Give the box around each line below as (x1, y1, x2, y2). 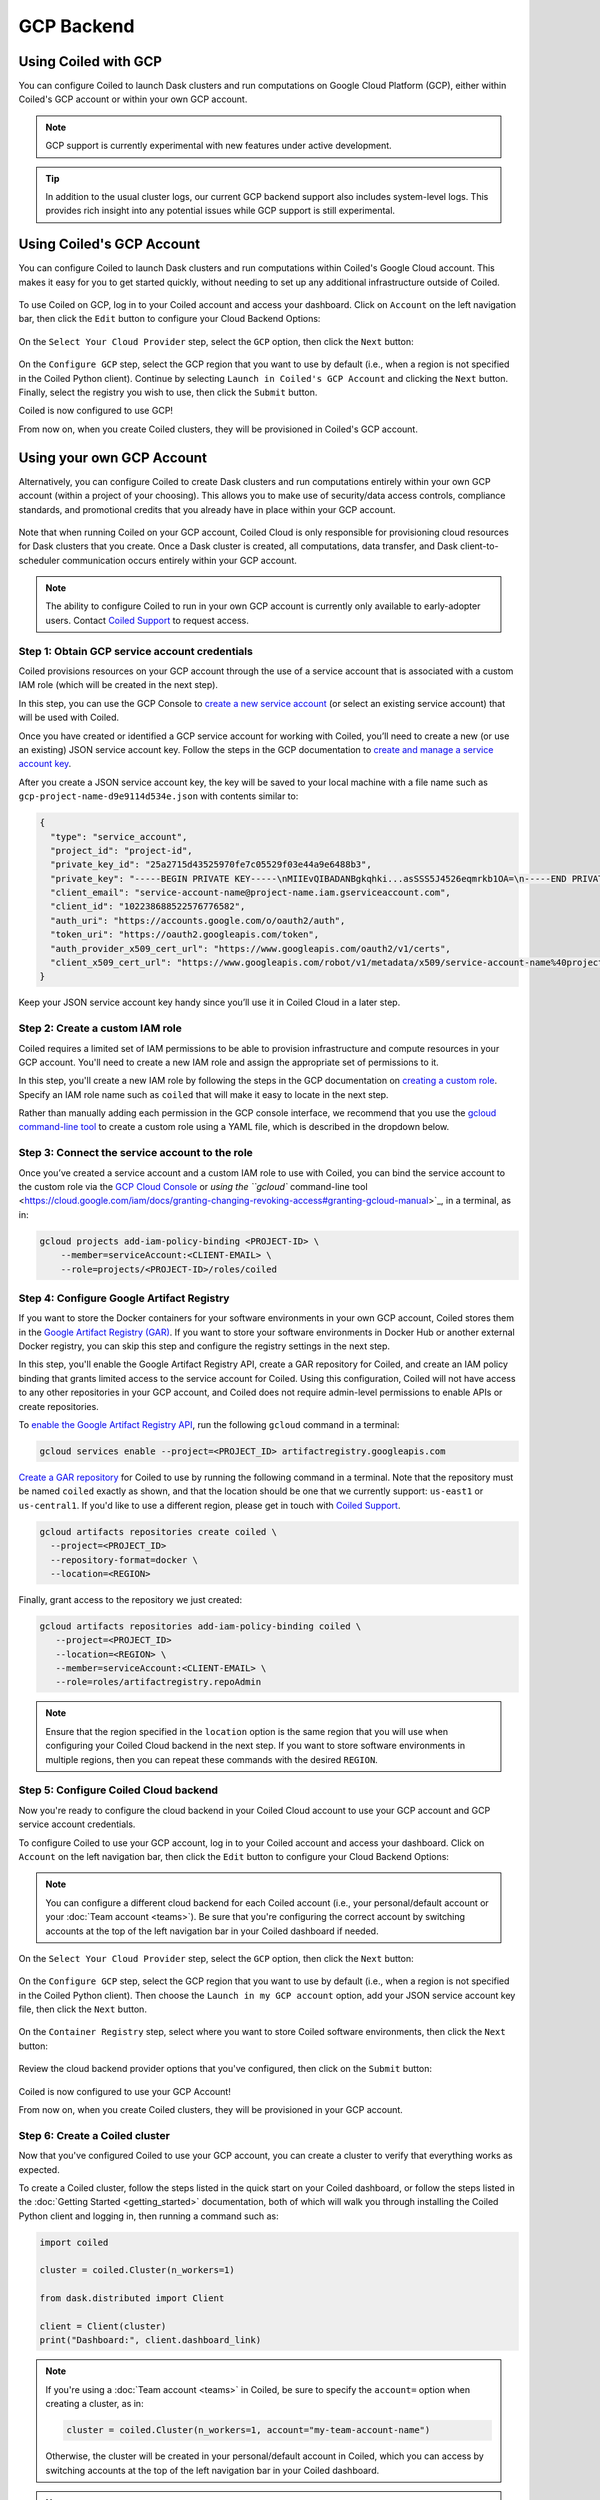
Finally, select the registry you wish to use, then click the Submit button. (18, 386, 318, 399)
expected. (18, 2163, 60, 2175)
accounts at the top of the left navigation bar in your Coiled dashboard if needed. (45, 1925, 379, 1937)
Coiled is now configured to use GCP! (18, 405, 174, 417)
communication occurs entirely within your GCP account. (61, 554, 297, 566)
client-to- (460, 540, 499, 552)
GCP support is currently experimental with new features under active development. (45, 140, 392, 152)
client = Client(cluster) (39, 2321, 167, 2332)
